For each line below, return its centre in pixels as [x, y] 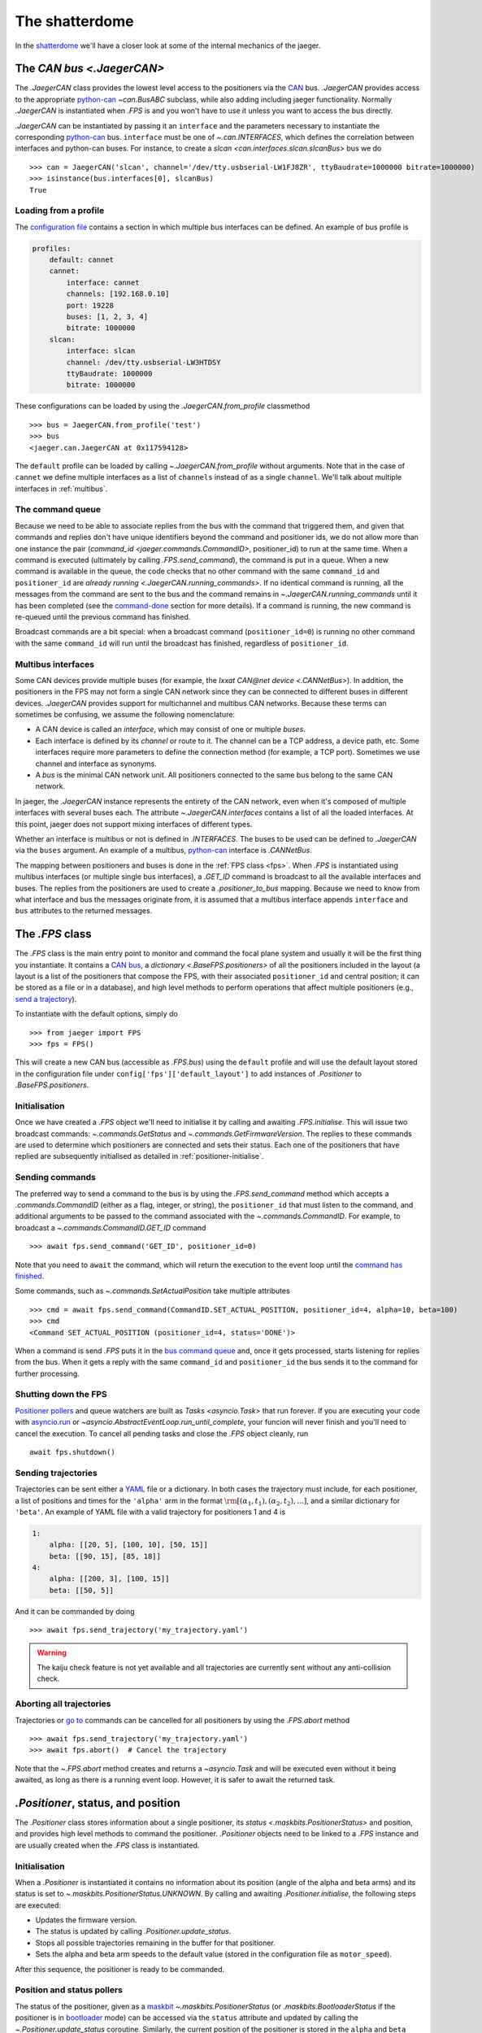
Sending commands [56, 1178]
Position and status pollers [69, 1990]
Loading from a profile [60, 211]
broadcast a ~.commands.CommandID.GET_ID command [111, 1227]
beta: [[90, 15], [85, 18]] [105, 1556]
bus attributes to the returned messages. [84, 911]
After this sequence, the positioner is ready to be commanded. [120, 1969]
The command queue [58, 510]
